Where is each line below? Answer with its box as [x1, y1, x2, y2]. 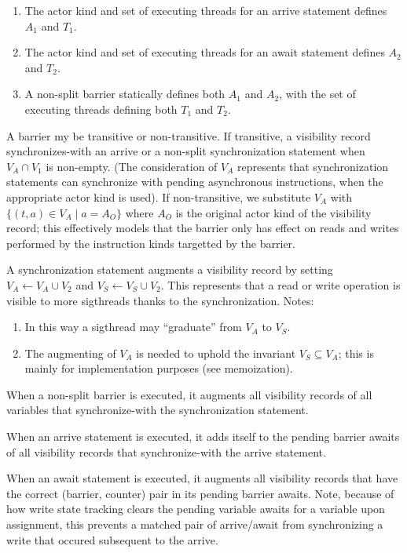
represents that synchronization [237, 158, 389, 174]
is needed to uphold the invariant [136, 344, 296, 361]
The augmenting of [24, 344, 116, 361]
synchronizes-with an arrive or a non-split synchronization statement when [6, 143, 365, 159]
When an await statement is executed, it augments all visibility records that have [6, 470, 398, 486]
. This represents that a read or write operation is [160, 276, 401, 293]
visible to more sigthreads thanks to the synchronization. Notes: [6, 292, 314, 308]
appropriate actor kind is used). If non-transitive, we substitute [6, 188, 311, 205]
